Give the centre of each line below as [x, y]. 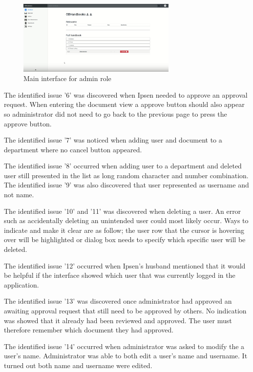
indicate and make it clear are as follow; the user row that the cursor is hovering [124, 230]
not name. [19, 195]
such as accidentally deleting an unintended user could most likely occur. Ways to [126, 220]
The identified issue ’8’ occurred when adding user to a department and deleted [123, 166]
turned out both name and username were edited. [78, 365]
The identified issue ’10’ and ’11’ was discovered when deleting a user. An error [123, 211]
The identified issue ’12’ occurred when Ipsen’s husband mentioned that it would [125, 265]
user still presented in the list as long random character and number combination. [126, 175]
